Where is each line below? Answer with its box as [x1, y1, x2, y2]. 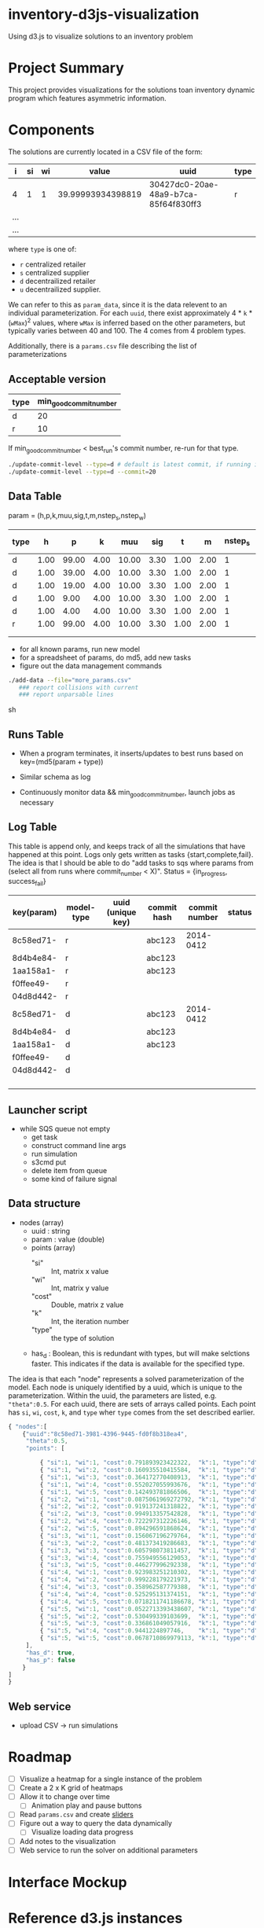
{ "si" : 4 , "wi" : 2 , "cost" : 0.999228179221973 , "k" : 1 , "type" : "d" [39, 1576, 258, 1584]
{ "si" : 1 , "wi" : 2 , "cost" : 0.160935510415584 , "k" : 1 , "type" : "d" [39, 1466, 258, 1474]
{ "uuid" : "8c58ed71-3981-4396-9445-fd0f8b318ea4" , [22, 1429, 189, 1438]
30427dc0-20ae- [148, 178, 219, 189]
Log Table [8, 820, 57, 834]
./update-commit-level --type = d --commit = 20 [8, 468, 156, 476]
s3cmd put [31, 1157, 67, 1167]
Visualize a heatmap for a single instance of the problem [19, 1775, 203, 1784]
